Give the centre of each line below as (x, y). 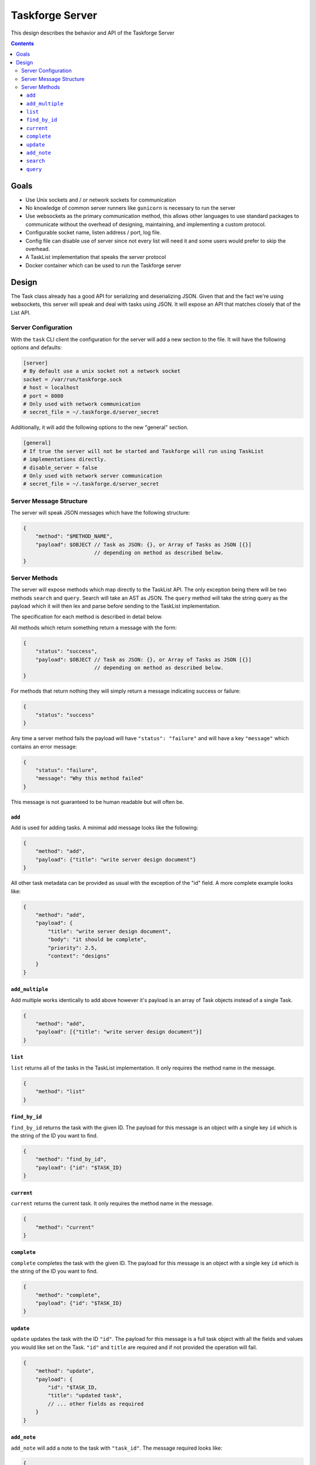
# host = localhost (51, 388)
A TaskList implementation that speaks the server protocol (96, 257)
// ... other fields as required (96, 1404)
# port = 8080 (43, 396)
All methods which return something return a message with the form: (94, 628)
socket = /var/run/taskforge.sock (73, 379)
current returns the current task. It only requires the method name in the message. (112, 1204)
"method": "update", (65, 1371)
